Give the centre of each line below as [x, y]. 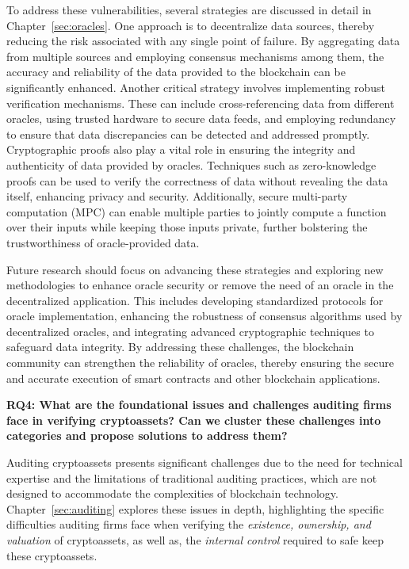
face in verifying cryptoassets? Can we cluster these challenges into [194, 420]
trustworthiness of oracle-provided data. [103, 242]
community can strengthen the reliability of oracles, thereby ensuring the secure [200, 363]
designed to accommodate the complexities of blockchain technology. [172, 493]
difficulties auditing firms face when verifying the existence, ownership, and [189, 524]
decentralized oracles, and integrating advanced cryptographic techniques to [190, 331]
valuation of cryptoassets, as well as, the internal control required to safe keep [195, 540]
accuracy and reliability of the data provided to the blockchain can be [176, 72]
